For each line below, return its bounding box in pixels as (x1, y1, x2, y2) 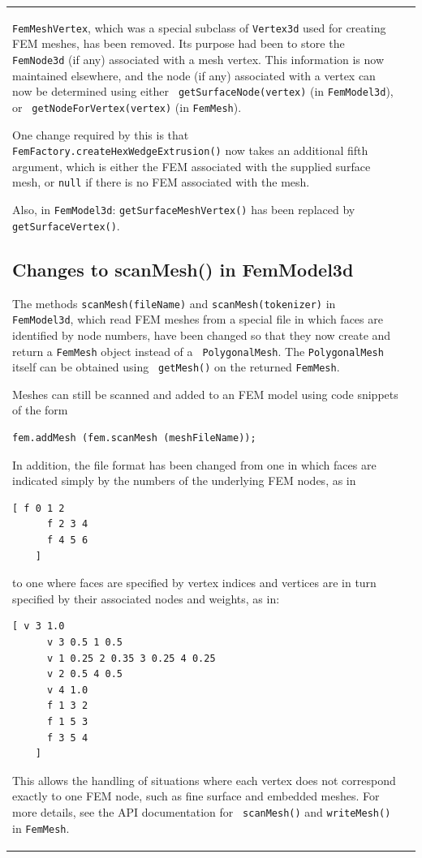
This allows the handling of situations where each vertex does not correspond (12, 771, 396, 788)
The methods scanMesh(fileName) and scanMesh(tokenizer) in (12, 294, 336, 311)
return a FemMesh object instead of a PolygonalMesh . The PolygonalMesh (12, 342, 384, 359)
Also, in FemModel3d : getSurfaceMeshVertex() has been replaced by (12, 201, 355, 218)
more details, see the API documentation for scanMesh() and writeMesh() (12, 803, 391, 820)
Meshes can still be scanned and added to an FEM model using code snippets (12, 385, 398, 402)
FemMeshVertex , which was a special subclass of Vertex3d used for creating (12, 19, 386, 36)
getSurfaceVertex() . (12, 217, 120, 234)
